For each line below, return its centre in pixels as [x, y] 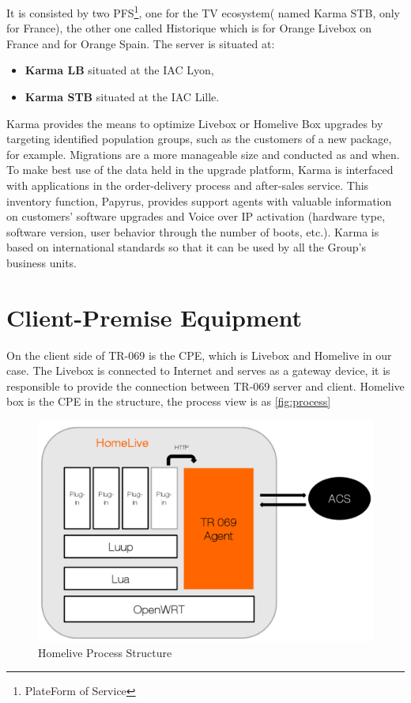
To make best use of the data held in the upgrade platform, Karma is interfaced [200, 170]
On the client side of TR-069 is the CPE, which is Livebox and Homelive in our [199, 355]
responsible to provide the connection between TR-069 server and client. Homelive [205, 386]
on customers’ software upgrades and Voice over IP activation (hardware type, [196, 216]
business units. [41, 262]
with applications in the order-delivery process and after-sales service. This [188, 185]
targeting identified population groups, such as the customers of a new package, [199, 139]
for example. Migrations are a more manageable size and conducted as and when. [203, 154]
